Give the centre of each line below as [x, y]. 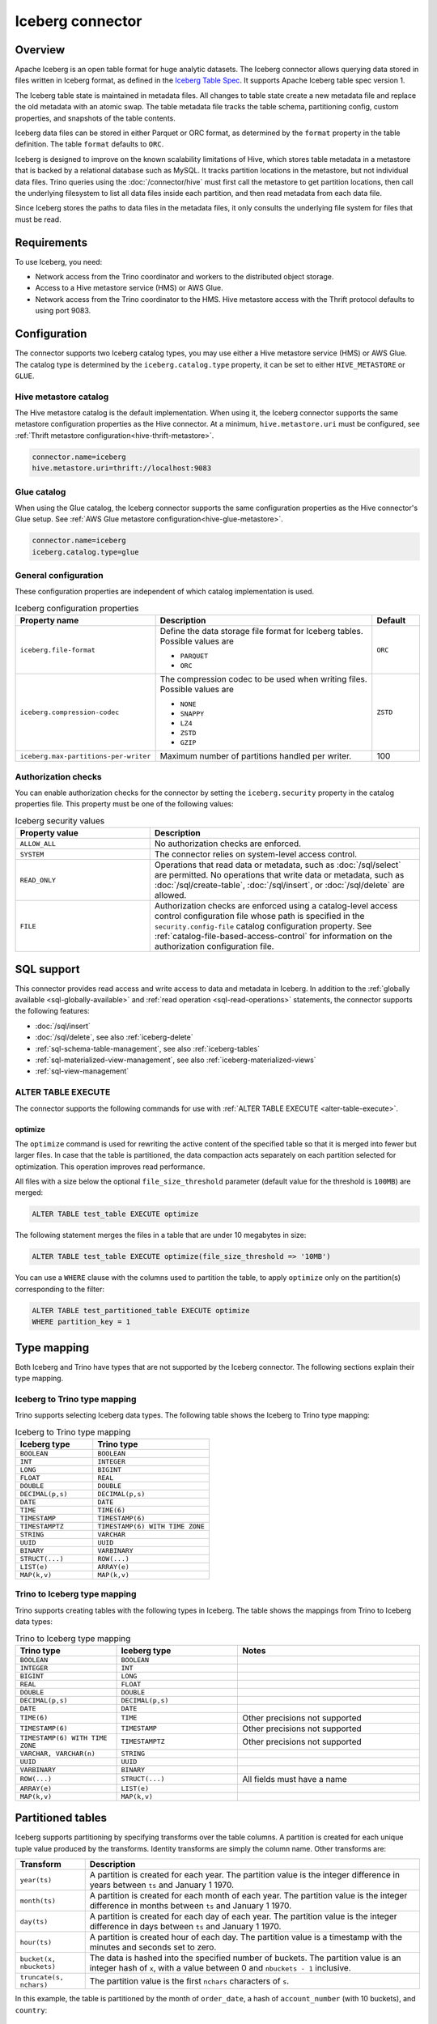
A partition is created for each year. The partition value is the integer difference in [245, 1875]
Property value [49, 833]
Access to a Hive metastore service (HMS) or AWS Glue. [129, 288]
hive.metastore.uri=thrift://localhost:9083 [122, 468]
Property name [49, 621]
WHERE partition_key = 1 [81, 1322]
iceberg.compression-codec [70, 712]
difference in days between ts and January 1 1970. [185, 1927]
